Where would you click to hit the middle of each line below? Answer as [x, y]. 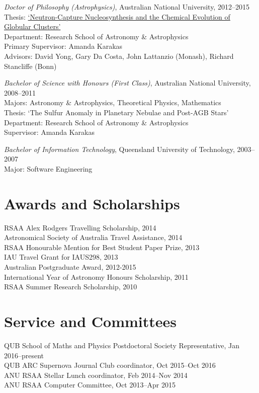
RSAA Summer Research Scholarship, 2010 [71, 287]
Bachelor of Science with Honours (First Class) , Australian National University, [127, 83]
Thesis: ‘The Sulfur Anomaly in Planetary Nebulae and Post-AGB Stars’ [116, 112]
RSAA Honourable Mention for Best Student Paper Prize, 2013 [102, 247]
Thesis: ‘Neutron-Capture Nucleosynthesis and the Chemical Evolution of [117, 16]
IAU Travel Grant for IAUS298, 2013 [61, 257]
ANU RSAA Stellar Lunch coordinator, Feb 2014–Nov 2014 [96, 375]
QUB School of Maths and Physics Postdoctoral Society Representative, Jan [122, 345]
